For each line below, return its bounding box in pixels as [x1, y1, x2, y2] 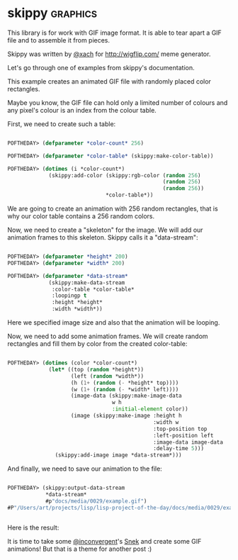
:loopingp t [52, 292, 87, 299]
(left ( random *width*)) [70, 372, 144, 380]
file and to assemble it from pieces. [7, 35, 110, 44]
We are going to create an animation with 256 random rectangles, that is [7, 204, 218, 213]
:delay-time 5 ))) [153, 445, 204, 452]
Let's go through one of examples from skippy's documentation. [7, 63, 195, 72]
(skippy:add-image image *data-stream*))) [55, 452, 182, 459]
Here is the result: [7, 523, 59, 532]
